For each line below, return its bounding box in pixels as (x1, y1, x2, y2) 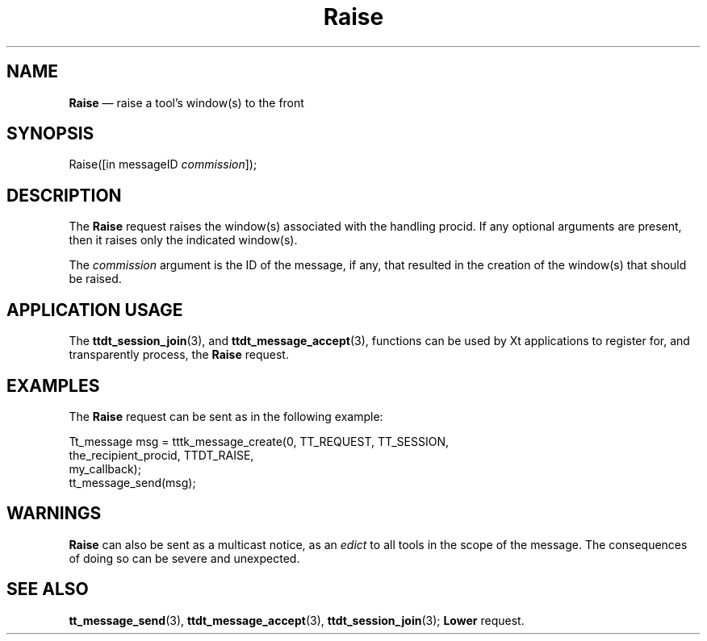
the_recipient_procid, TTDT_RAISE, (69, 447, 254, 462)
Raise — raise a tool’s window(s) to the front (69, 95, 304, 110)
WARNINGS (6, 503, 102, 524)
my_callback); (69, 461, 141, 476)
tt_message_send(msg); (69, 475, 196, 489)
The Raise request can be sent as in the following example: (69, 409, 383, 423)
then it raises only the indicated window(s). (69, 233, 298, 248)
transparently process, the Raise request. (69, 348, 289, 362)
